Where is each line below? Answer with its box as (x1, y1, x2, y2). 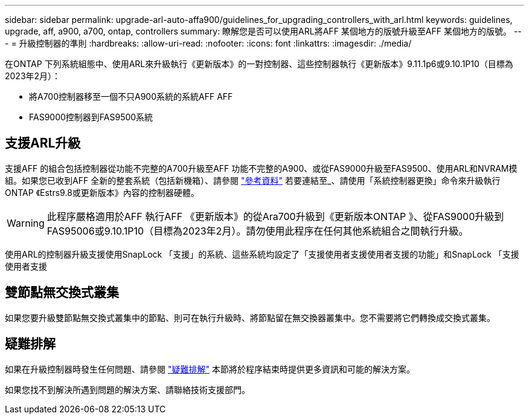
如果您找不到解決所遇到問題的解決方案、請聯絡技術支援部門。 (5, 384, 250, 395)
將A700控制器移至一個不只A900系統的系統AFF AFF (29, 91, 233, 102)
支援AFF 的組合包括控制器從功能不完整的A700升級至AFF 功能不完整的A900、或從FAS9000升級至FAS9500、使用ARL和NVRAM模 (5, 163, 518, 174)
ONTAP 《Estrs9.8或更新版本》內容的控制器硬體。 (5, 187, 199, 198)
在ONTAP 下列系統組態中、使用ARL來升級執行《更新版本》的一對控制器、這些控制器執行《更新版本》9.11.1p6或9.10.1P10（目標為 (5, 59, 513, 69)
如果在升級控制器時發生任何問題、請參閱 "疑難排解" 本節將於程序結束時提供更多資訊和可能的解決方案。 (5, 363, 415, 374)
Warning (7, 216, 45, 229)
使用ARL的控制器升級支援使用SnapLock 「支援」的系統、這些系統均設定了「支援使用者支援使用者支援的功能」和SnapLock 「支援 (5, 248, 519, 259)
